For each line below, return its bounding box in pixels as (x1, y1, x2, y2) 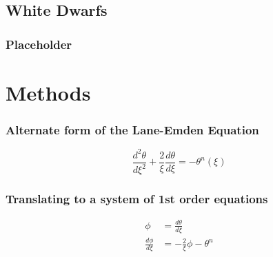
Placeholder (6, 35, 72, 52)
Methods (6, 78, 91, 106)
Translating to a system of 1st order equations (6, 190, 268, 207)
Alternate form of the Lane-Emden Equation (6, 121, 259, 138)
